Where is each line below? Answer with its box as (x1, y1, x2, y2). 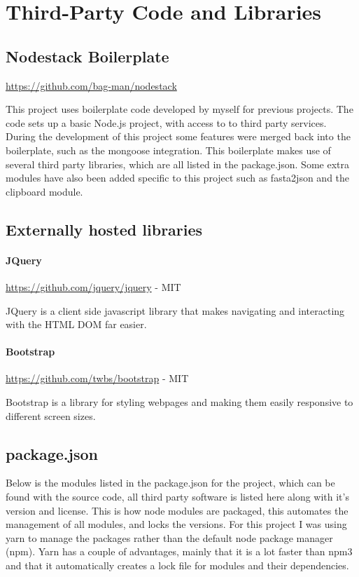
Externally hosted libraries (6, 218, 203, 240)
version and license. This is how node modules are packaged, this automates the (6, 503, 349, 517)
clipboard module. (6, 184, 83, 198)
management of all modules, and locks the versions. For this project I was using (6, 517, 347, 531)
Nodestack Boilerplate (6, 45, 169, 67)
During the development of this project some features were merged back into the (6, 129, 351, 144)
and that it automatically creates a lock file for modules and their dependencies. (6, 558, 349, 573)
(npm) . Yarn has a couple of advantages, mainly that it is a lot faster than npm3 (6, 544, 353, 559)
